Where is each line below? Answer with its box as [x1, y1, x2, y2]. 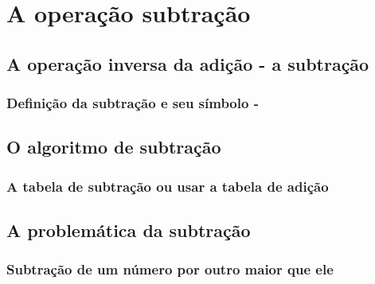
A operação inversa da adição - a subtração [6, 51, 369, 76]
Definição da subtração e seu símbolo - [6, 93, 259, 113]
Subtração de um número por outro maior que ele [6, 259, 334, 279]
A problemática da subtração [6, 218, 251, 243]
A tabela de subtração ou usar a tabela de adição [6, 176, 329, 196]
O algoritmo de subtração [6, 134, 221, 159]
